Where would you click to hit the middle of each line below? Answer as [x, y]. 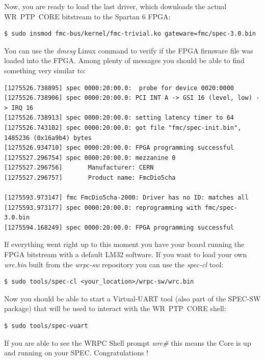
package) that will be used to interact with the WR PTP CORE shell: [115, 308]
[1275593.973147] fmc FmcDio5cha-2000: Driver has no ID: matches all [126, 198]
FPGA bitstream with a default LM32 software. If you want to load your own [126, 254]
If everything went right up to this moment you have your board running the [124, 244]
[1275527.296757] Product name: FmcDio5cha [90, 177]
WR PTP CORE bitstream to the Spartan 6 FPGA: [87, 16]
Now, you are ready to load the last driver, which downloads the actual [115, 6]
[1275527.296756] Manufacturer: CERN [79, 168]
